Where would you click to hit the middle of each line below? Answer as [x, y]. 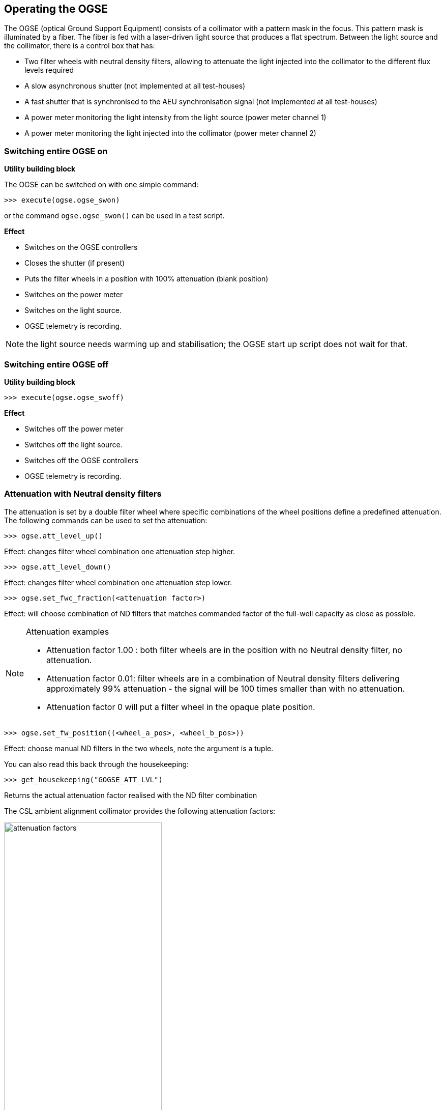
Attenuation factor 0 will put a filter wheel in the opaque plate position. [181, 707]
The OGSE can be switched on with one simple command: [101, 185]
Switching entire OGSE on [56, 151]
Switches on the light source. [73, 310]
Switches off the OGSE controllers [81, 460]
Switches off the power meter [74, 429]
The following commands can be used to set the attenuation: [106, 520]
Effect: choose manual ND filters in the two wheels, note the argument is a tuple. [139, 748]
